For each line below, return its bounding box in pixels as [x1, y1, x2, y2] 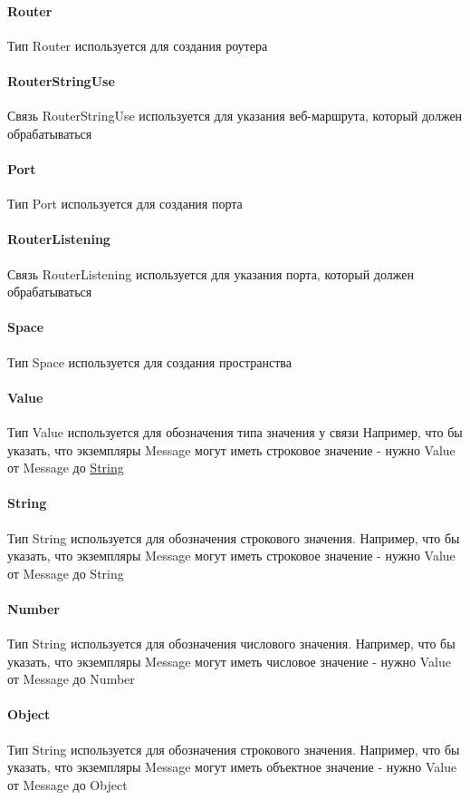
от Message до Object [7, 775, 128, 794]
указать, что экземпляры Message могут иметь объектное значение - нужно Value [7, 757, 457, 776]
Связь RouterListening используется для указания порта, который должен [7, 264, 414, 283]
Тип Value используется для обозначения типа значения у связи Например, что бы [7, 422, 463, 441]
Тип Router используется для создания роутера [7, 35, 268, 54]
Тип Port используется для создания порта [7, 194, 243, 213]
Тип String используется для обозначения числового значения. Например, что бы [7, 634, 456, 653]
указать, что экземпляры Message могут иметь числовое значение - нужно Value [7, 651, 451, 670]
